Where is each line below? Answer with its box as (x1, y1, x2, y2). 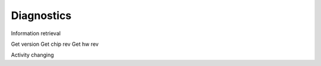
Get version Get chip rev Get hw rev (11, 40, 99, 48)
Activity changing (11, 51, 54, 59)
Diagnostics (11, 9, 72, 22)
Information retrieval (11, 30, 61, 37)
